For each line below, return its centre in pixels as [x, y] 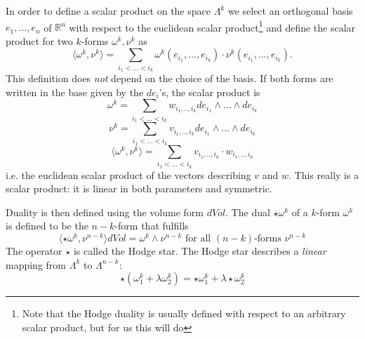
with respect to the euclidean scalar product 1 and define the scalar [212, 26]
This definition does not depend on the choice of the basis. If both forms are [170, 78]
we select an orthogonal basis [290, 11]
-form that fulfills [152, 226]
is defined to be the [47, 226]
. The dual [248, 212]
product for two [39, 40]
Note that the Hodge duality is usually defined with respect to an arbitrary [184, 313]
